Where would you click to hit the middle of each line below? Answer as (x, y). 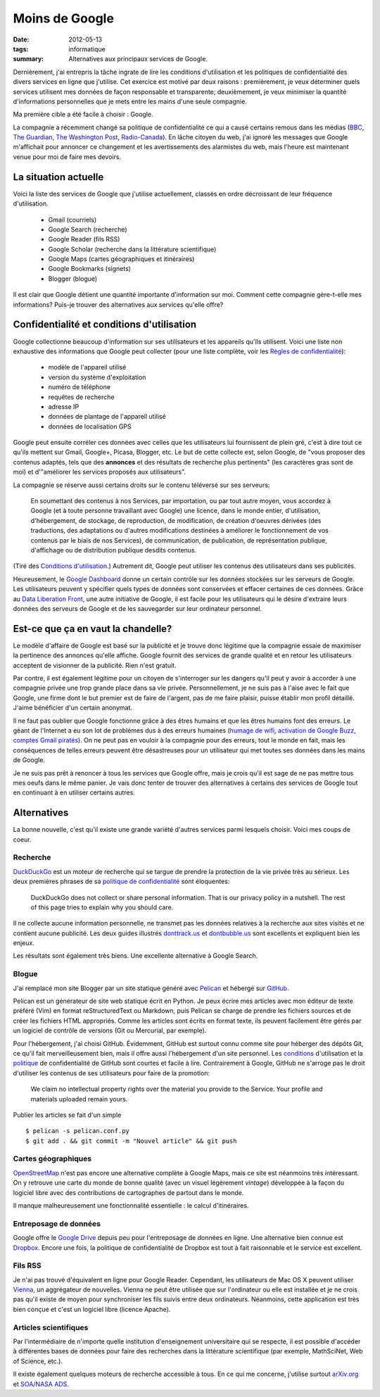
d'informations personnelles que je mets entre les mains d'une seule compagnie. (130, 101)
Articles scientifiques (51, 1327)
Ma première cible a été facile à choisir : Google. (83, 114)
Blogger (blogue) (73, 279)
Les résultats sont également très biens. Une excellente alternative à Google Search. (135, 956)
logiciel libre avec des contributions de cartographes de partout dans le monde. (128, 1192)
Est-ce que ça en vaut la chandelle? (93, 629)
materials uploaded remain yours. (79, 1099)
